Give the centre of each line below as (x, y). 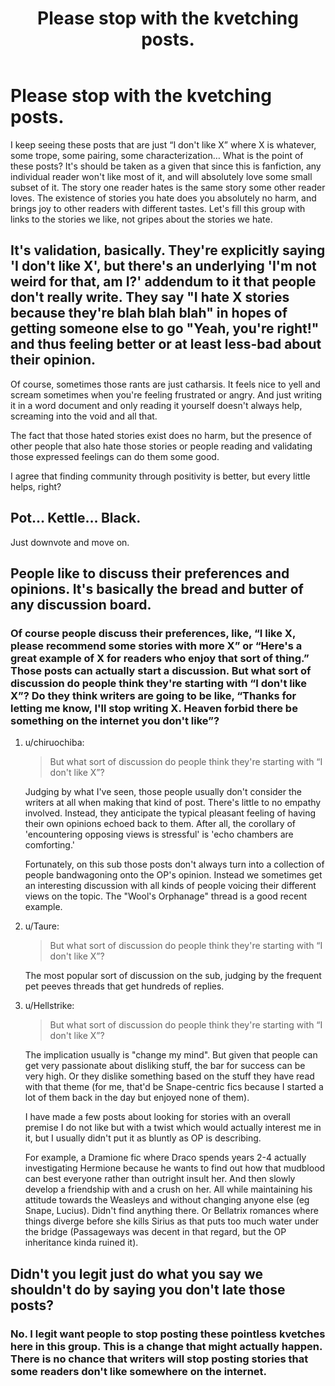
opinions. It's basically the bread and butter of (157, 588)
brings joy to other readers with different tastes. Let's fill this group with (158, 208)
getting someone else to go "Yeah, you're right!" (165, 328)
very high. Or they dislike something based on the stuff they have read (169, 1076)
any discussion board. (81, 604)
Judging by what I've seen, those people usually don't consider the (163, 792)
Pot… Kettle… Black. (76, 518)
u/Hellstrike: (49, 1006)
